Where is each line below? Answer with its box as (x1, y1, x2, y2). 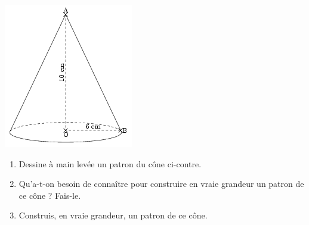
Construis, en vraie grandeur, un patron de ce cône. (18, 209, 208, 221)
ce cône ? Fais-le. (18, 189, 81, 201)
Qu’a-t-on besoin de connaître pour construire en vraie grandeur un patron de (18, 177, 304, 190)
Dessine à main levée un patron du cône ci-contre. (18, 157, 202, 170)
